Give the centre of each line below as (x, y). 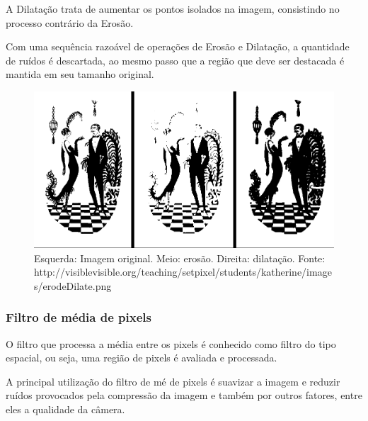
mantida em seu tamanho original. (80, 74)
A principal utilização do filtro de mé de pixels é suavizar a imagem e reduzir (173, 381)
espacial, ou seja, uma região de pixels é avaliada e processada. (142, 358)
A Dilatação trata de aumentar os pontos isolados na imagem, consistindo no (173, 9)
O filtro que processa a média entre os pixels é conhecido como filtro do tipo (171, 343)
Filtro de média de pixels (79, 317)
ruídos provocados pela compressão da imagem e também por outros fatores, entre (184, 395)
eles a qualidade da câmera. (65, 409)
